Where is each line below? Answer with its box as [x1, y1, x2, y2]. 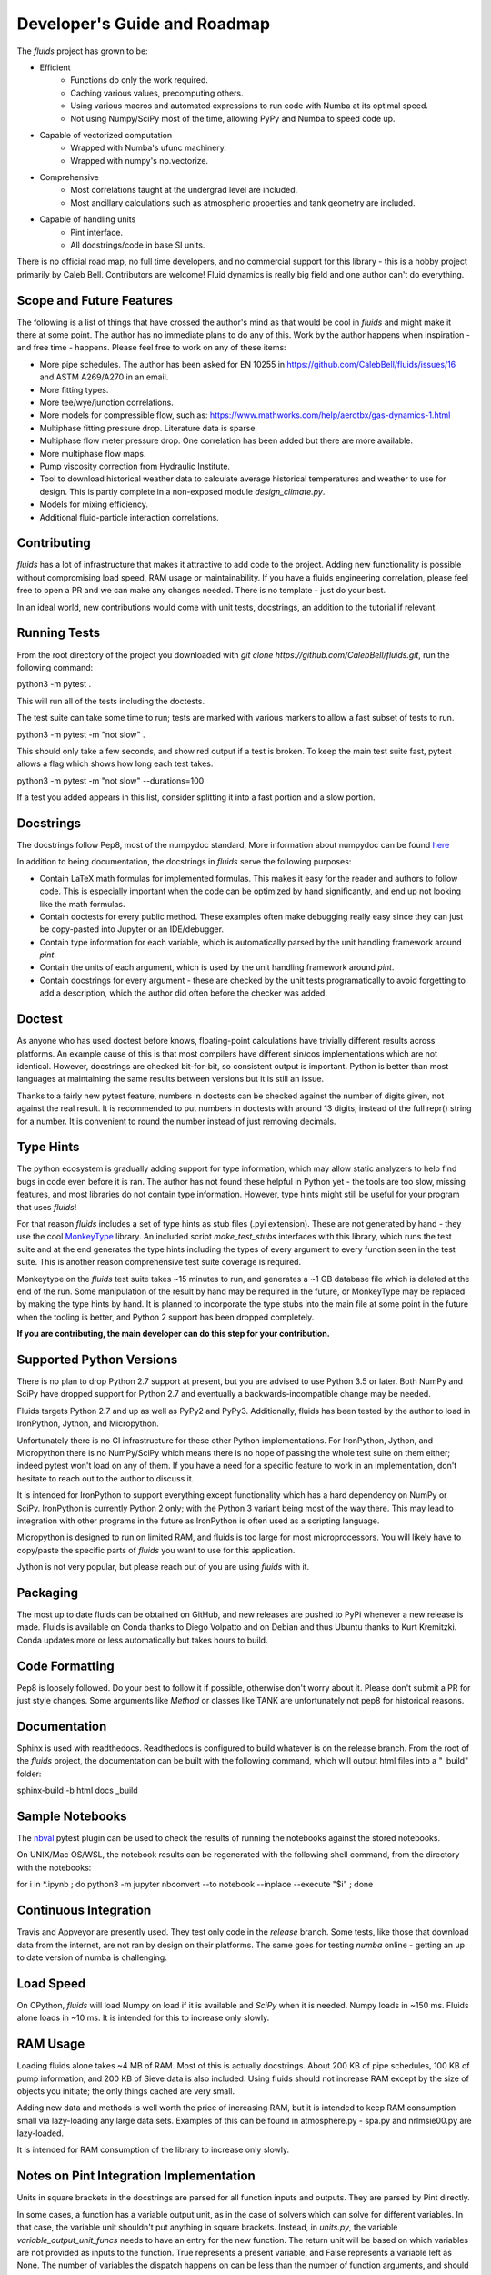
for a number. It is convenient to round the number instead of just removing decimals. [16, 1116, 336, 1127]
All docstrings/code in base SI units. [70, 239, 205, 250]
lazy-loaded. [16, 2128, 64, 2138]
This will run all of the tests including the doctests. [16, 695, 205, 706]
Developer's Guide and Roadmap [16, 14, 271, 34]
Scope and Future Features [16, 292, 173, 308]
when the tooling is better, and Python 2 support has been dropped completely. [16, 1311, 315, 1322]
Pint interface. [70, 227, 123, 238]
